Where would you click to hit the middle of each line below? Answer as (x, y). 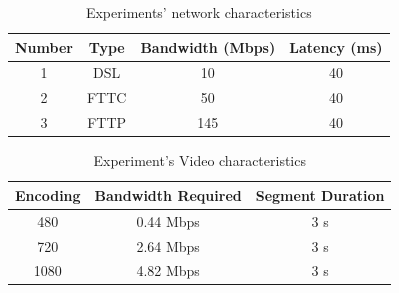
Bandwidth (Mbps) (208, 46)
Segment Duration (320, 194)
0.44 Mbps (168, 220)
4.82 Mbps (168, 270)
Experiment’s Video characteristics (199, 160)
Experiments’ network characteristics (198, 12)
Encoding (48, 194)
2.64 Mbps (168, 245)
